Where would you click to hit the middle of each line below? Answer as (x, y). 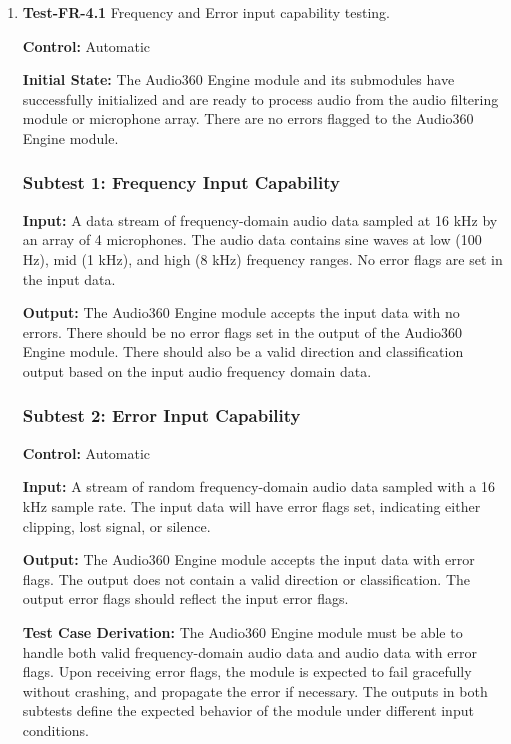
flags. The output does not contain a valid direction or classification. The (246, 578)
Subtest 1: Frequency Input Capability (181, 182)
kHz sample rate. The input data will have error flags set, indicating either (251, 505)
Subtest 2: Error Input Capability (161, 415)
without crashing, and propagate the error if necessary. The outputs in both (255, 690)
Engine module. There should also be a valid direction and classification (243, 351)
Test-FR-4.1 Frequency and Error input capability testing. (206, 12)
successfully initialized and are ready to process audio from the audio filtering (260, 98)
